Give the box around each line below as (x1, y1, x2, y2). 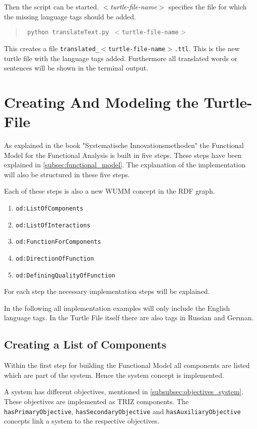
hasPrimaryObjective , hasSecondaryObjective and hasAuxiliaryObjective (4, 406, 241, 416)
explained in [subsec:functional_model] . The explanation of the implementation (4, 159, 246, 170)
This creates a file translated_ (4, 43, 99, 53)
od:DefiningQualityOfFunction (15, 272, 116, 279)
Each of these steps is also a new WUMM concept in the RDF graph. (4, 186, 215, 196)
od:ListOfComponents (15, 205, 83, 212)
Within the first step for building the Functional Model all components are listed (4, 360, 250, 370)
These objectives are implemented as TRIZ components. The (4, 396, 189, 407)
